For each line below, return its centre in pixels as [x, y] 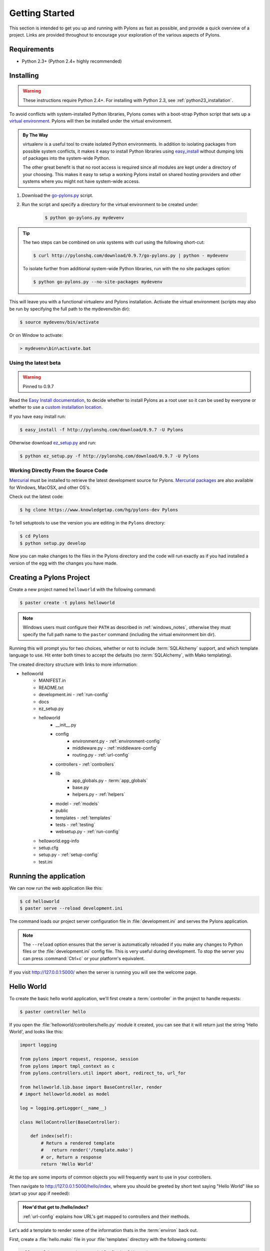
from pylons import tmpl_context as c [67, 1066]
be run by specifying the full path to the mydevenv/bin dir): [70, 309]
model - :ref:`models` [77, 804]
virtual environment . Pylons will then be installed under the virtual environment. [91, 121]
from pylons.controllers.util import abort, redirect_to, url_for [103, 1073]
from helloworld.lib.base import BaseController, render [91, 1087]
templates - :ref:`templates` [84, 818]
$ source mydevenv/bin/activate [59, 322]
